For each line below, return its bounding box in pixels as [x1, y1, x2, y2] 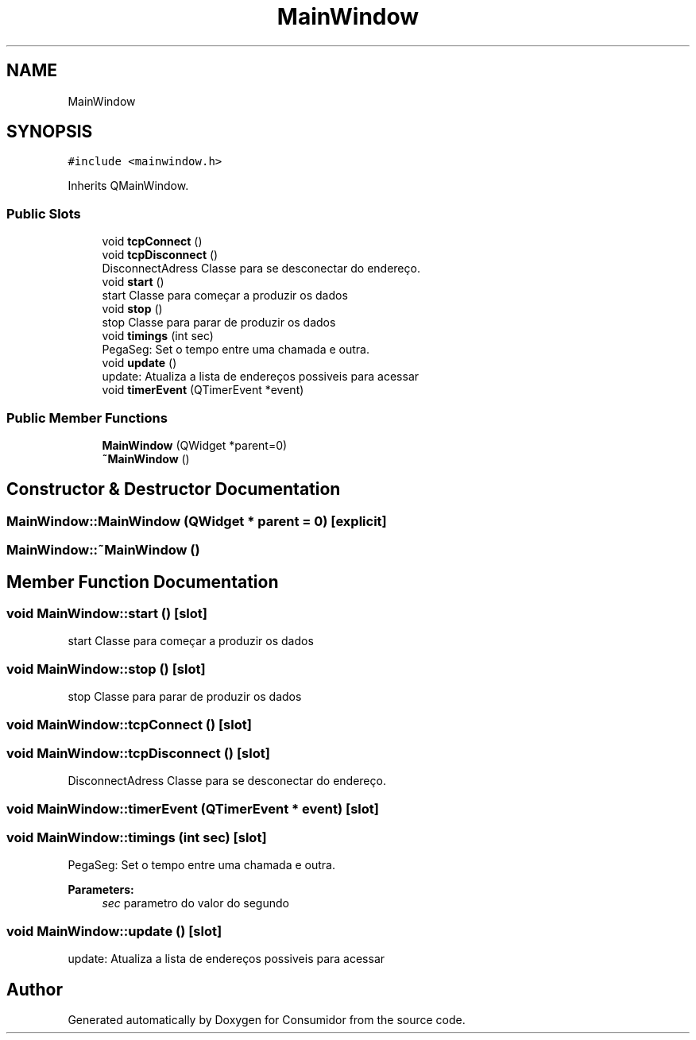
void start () [102, 275, 164, 289]
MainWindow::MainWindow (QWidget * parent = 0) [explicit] [6, 512, 387, 529]
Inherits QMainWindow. [68, 179, 189, 193]
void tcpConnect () [102, 234, 203, 249]
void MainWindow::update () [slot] [6, 922, 222, 939]
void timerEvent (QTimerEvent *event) [102, 383, 304, 397]
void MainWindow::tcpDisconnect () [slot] [6, 744, 270, 761]
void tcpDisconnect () [102, 248, 218, 262]
